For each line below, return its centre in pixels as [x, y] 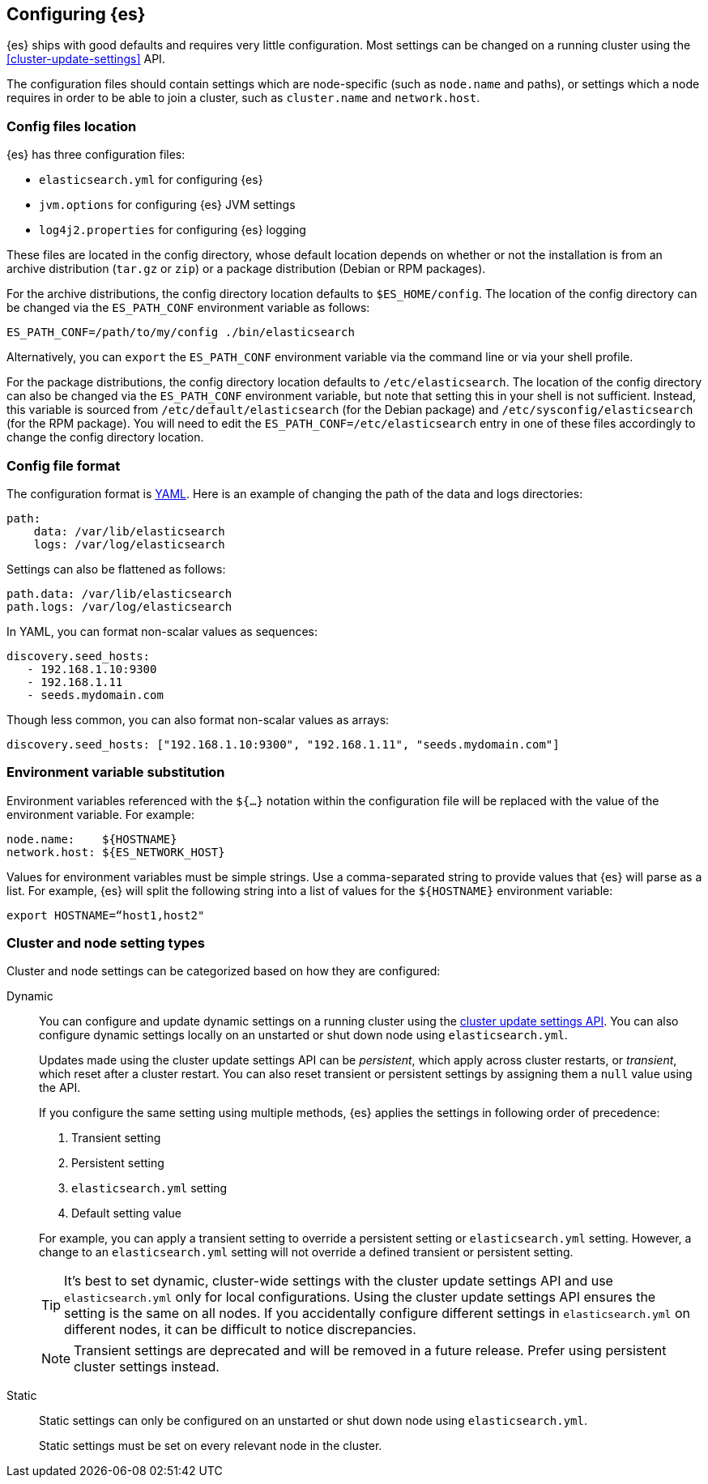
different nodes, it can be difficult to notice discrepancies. [240, 1330]
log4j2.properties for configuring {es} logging [173, 230]
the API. [60, 1088]
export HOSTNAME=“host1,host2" [106, 915]
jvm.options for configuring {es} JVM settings [167, 205]
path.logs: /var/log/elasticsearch [119, 606]
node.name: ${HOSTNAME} [92, 839]
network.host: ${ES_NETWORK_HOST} [116, 852]
